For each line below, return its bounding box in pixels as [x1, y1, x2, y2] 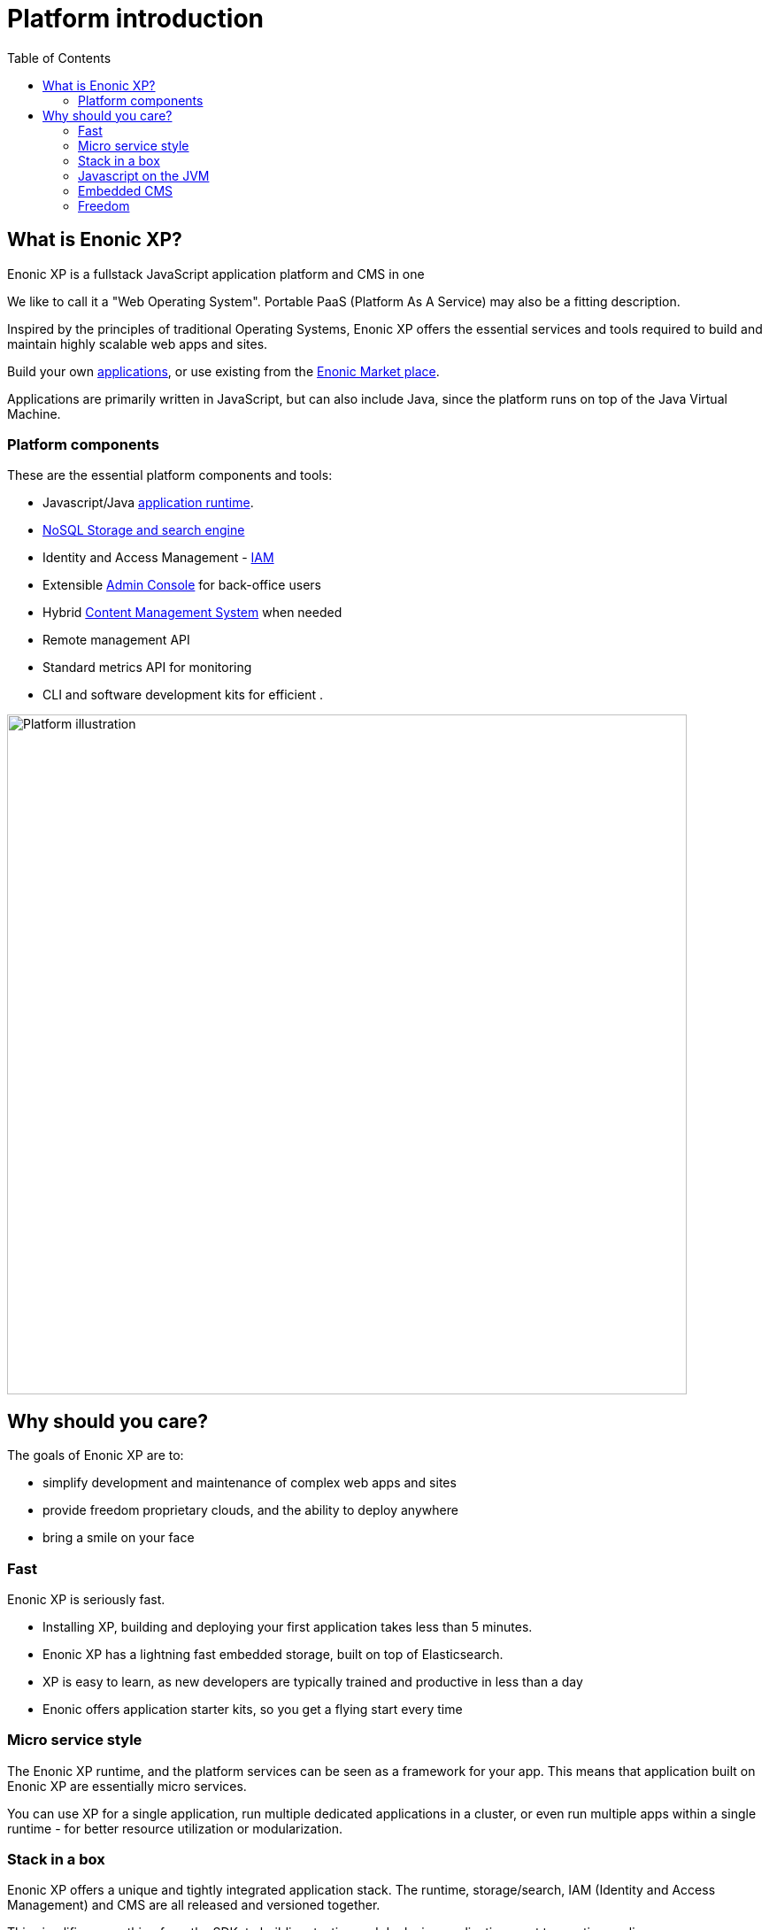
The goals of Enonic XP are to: [7, 1447, 184, 1463]
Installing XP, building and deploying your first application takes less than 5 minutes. [42, 1618, 533, 1634]
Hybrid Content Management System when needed [42, 605, 342, 621]
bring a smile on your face [42, 1530, 195, 1546]
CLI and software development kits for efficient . [42, 687, 323, 703]
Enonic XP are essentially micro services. [7, 1778, 247, 1794]
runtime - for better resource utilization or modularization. [7, 1820, 343, 1836]
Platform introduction [7, 4, 265, 34]
